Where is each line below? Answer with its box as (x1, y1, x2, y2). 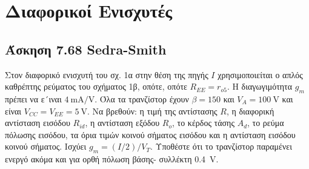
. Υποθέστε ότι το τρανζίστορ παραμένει (150, 140, 292, 153)
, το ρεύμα (247, 116, 284, 129)
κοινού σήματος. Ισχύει (5, 140, 87, 153)
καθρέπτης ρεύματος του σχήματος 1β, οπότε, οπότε (5, 80, 187, 93)
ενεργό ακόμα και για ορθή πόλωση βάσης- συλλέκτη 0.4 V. (5, 153, 219, 165)
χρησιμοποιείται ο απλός (218, 68, 303, 81)
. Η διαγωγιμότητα (227, 80, 293, 93)
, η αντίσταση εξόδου (85, 116, 160, 129)
